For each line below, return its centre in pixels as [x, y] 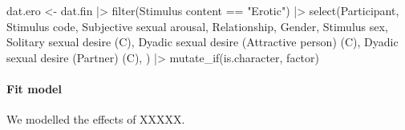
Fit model [34, 88]
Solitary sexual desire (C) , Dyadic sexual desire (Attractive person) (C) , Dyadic [202, 42]
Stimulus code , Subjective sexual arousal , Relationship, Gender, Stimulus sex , [197, 26]
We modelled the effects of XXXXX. [96, 119]
